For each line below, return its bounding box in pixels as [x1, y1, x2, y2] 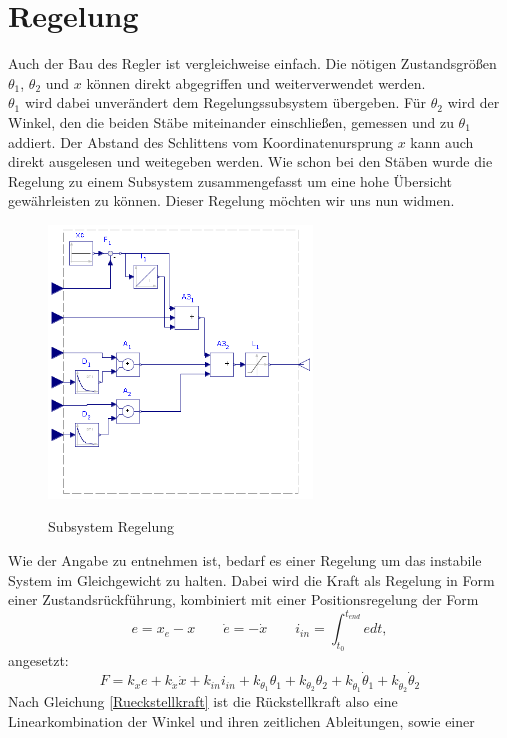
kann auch [410, 131, 474, 152]
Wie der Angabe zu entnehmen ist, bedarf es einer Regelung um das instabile [8, 549, 482, 570]
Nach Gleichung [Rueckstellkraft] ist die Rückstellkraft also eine [8, 691, 398, 712]
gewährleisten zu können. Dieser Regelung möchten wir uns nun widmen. [8, 190, 455, 211]
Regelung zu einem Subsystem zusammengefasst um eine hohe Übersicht [8, 170, 452, 191]
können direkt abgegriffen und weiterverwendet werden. [86, 72, 426, 93]
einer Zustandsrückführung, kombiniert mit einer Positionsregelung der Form [8, 589, 479, 610]
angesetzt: [8, 650, 69, 671]
